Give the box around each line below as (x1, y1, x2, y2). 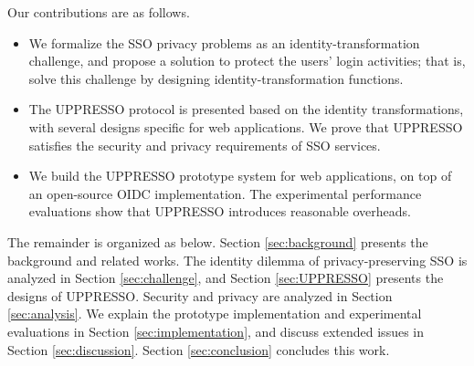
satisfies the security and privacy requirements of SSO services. (28, 135, 381, 154)
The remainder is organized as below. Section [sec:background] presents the (7, 232, 428, 251)
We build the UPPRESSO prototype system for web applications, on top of (28, 166, 452, 185)
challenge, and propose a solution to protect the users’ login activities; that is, (28, 51, 466, 70)
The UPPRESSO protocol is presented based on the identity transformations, (28, 99, 464, 119)
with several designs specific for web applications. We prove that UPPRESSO (28, 117, 463, 136)
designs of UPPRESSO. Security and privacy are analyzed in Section (7, 286, 393, 305)
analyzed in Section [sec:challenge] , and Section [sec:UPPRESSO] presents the (7, 268, 444, 288)
